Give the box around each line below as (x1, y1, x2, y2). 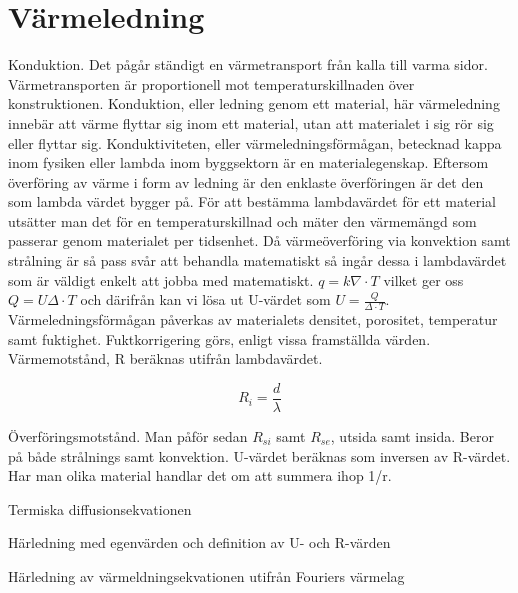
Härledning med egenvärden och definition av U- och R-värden (8, 532, 391, 553)
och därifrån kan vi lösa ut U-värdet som (80, 289, 331, 310)
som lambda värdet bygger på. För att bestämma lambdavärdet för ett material (8, 191, 496, 212)
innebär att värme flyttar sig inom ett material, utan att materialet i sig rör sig (8, 112, 494, 133)
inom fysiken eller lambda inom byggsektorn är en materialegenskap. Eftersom (8, 152, 489, 173)
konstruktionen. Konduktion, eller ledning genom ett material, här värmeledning (8, 93, 500, 114)
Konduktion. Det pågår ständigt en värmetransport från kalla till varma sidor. (8, 54, 488, 75)
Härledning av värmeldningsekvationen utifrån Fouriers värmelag (8, 565, 405, 586)
